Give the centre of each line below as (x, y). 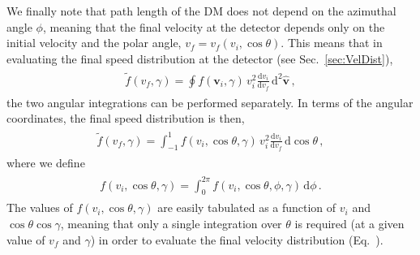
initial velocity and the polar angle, (94, 43)
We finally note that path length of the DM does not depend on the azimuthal (201, 11)
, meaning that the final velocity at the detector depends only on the (214, 26)
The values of (40, 207)
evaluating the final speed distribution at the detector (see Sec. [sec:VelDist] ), (200, 58)
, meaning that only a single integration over (171, 223)
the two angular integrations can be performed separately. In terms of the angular (210, 102)
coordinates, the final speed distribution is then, (126, 118)
